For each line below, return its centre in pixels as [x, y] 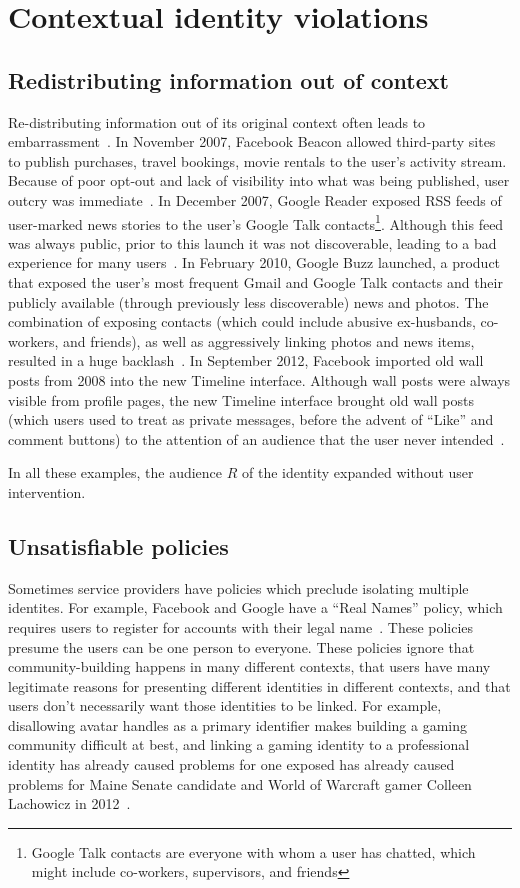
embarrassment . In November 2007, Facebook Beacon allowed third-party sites [252, 141]
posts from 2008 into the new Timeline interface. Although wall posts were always [259, 379]
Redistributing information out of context [228, 79]
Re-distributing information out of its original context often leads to [217, 121]
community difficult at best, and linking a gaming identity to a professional [239, 744]
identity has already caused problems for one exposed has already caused [231, 764]
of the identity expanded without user [357, 472]
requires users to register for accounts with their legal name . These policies [241, 626]
